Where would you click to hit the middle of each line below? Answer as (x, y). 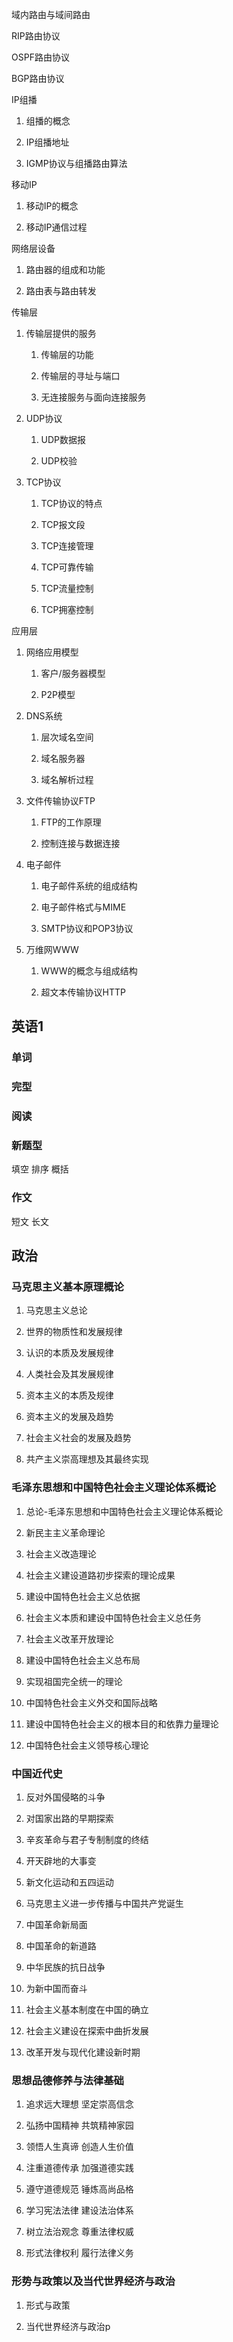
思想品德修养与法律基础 (67, 2080)
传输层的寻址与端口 (80, 376)
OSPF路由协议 (40, 57)
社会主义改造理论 (61, 1554)
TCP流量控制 (67, 588)
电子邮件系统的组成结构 (89, 886)
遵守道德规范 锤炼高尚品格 (79, 2189)
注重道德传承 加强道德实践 (79, 2168)
